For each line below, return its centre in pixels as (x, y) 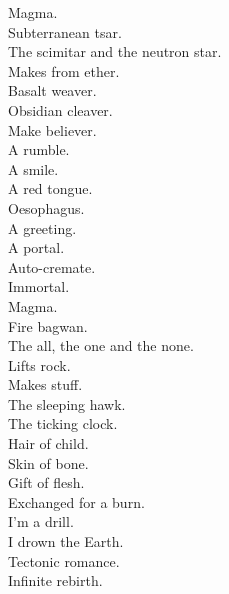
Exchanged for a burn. (76, 501)
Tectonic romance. (64, 560)
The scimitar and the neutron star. (115, 51)
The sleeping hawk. (67, 403)
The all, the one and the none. (101, 345)
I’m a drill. (41, 521)
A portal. (36, 247)
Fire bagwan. (48, 325)
